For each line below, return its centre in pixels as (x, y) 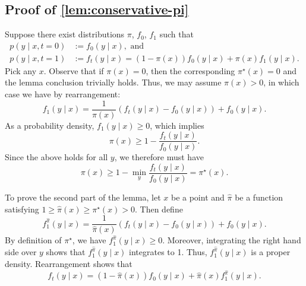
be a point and (198, 197)
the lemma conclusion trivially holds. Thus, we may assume (113, 82)
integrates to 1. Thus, (168, 252)
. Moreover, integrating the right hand (232, 240)
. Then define (159, 209)
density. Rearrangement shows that (69, 263)
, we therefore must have (159, 157)
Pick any (21, 70)
